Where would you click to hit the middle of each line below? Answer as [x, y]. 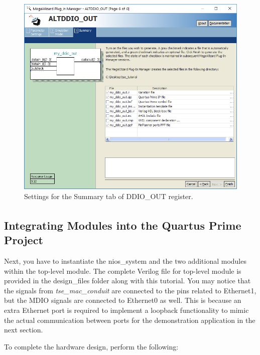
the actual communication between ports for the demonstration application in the [130, 320]
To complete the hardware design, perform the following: [91, 346]
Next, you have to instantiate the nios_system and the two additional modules [125, 261]
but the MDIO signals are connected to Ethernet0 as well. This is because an [123, 300]
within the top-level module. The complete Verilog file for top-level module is [123, 271]
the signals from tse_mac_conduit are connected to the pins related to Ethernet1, [130, 290]
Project [24, 240]
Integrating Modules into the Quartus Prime [123, 225]
